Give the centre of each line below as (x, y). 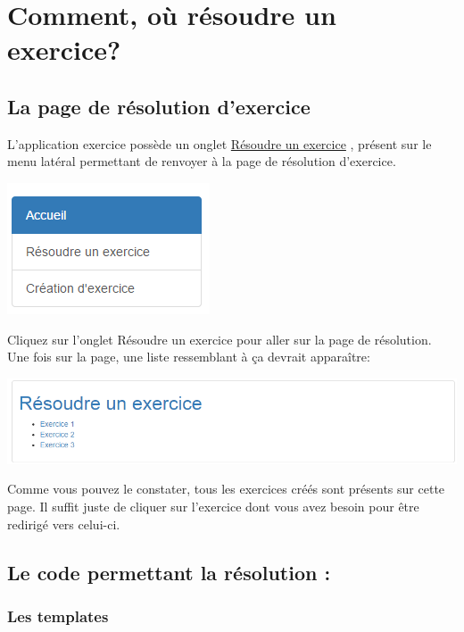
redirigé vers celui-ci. (64, 524)
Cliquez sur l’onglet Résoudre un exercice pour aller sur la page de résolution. (220, 339)
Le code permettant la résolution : (169, 572)
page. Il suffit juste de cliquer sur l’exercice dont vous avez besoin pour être (213, 507)
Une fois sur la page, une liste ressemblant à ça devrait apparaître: (189, 357)
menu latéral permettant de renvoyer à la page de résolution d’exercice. (202, 161)
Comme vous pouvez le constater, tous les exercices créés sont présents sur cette (226, 489)
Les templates (58, 615)
